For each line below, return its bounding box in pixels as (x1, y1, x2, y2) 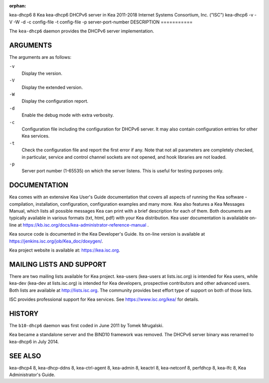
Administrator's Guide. (9, 372, 56, 378)
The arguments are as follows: (9, 54, 72, 60)
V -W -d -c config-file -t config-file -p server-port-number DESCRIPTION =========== (9, 19, 193, 25)
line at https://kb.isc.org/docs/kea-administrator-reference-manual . (9, 222, 149, 228)
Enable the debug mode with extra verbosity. (21, 112, 114, 118)
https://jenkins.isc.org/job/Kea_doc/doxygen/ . (9, 238, 103, 244)
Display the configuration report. (21, 98, 89, 104)
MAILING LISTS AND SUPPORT (9, 260, 107, 268)
